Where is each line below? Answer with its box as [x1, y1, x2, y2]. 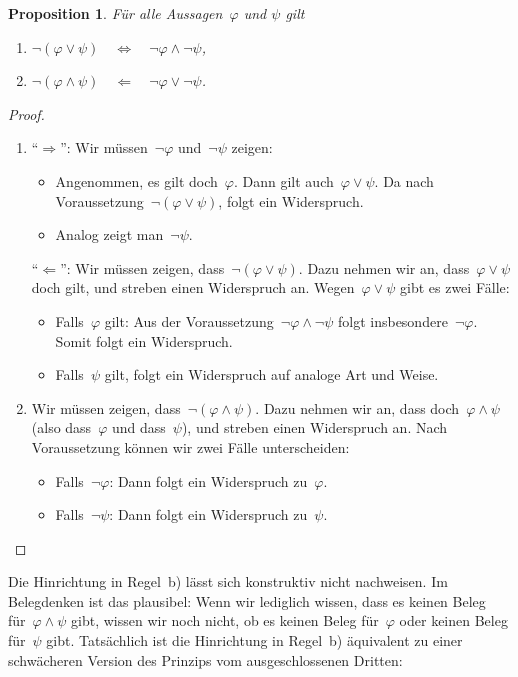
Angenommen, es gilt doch [55, 170, 218, 191]
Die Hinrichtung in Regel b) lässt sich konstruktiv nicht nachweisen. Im [8, 571, 448, 592]
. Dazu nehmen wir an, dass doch [255, 397, 460, 418]
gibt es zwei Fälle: [400, 277, 510, 298]
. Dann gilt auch [233, 170, 334, 191]
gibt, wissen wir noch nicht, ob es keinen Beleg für [71, 610, 379, 631]
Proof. [8, 103, 45, 124]
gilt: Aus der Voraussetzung [104, 310, 274, 331]
